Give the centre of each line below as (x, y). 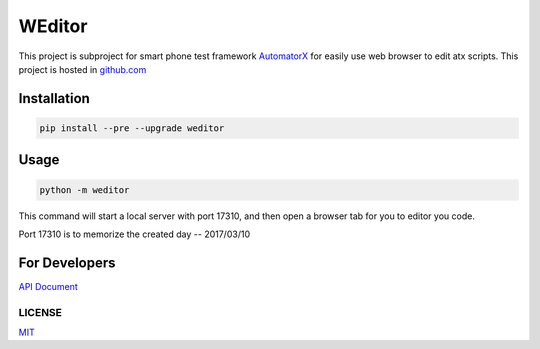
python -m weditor (84, 189)
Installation (54, 98)
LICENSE (40, 312)
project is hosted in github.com (82, 69)
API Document (48, 286)
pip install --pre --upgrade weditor (132, 128)
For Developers (67, 262)
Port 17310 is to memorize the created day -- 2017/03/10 (134, 234)
